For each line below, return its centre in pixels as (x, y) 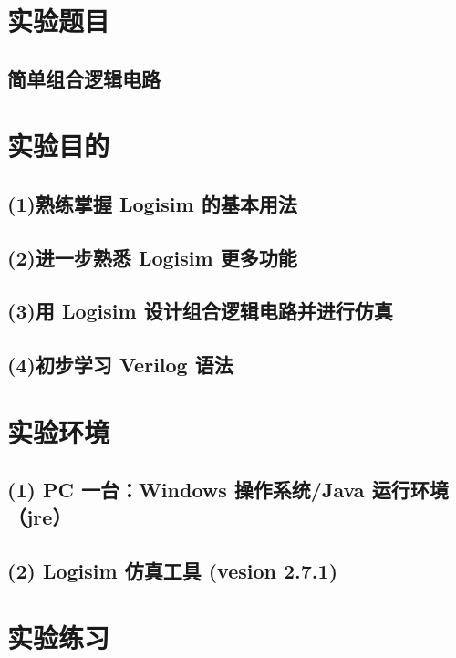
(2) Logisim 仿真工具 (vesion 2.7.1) (173, 570)
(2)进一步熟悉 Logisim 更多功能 (152, 257)
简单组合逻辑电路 (84, 78)
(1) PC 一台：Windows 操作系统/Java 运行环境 (228, 490)
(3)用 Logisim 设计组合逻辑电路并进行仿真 (200, 311)
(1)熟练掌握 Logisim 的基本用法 (152, 203)
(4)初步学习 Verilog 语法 (120, 365)
